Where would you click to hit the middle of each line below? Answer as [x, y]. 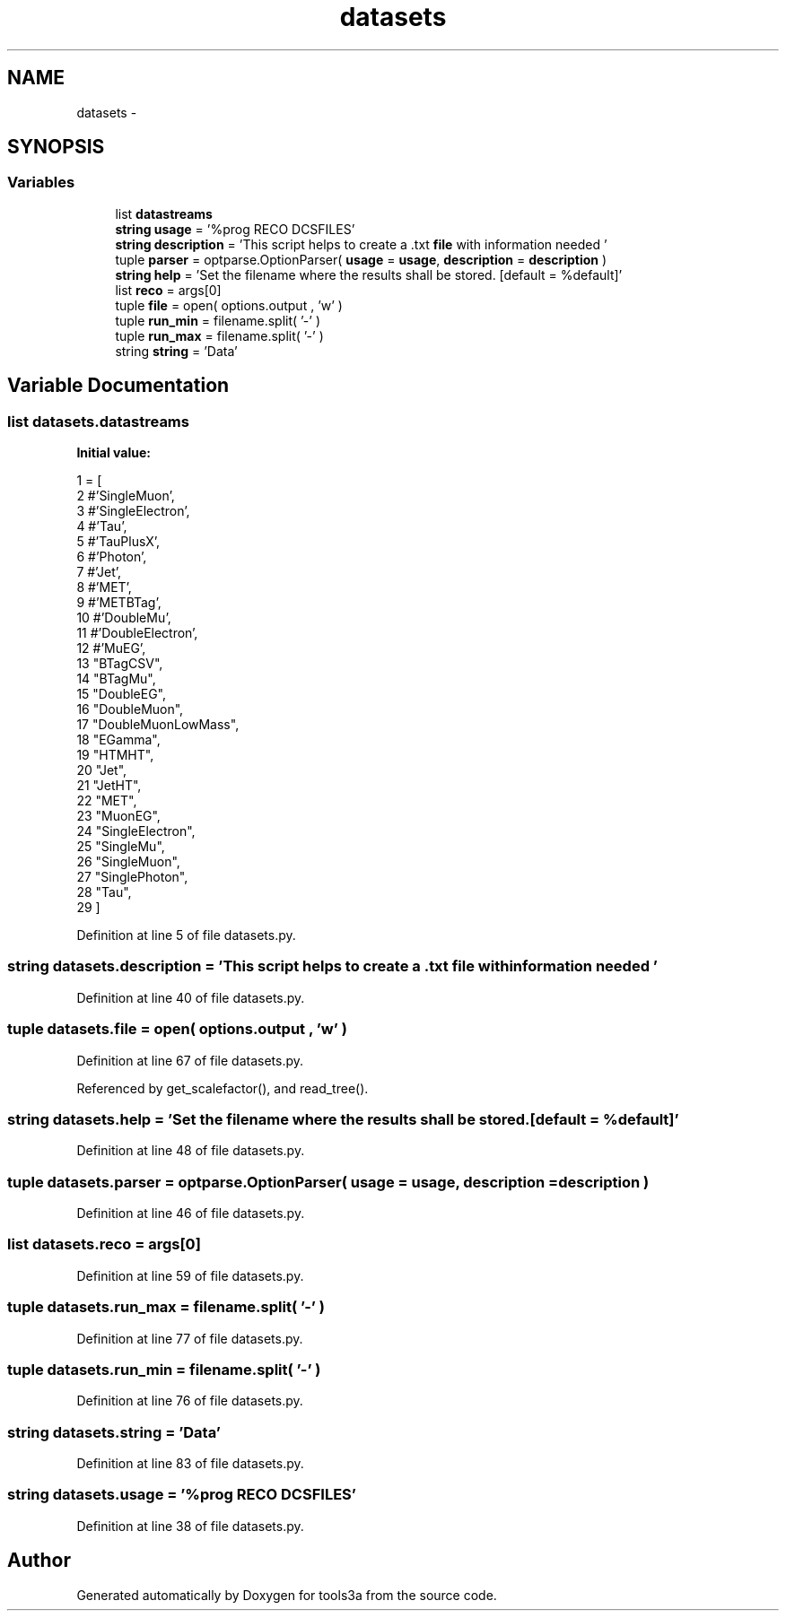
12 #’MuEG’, [111, 648]
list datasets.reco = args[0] [104, 1244]
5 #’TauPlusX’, [118, 542]
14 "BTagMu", [116, 679]
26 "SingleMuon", [128, 862]
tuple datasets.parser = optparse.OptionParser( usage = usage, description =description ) [328, 1182]
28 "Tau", [104, 892]
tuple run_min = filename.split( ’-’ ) [218, 320]
